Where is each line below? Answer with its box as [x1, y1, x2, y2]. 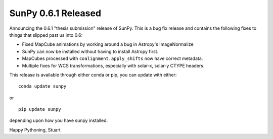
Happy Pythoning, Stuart [9, 126, 61, 133]
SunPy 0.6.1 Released [9, 8, 101, 19]
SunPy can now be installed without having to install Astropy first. [22, 48, 159, 54]
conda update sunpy [18, 84, 67, 89]
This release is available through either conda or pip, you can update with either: [9, 72, 177, 78]
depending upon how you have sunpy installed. [9, 117, 108, 123]
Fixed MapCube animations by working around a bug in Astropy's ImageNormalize [22, 41, 194, 47]
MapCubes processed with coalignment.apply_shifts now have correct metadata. [22, 55, 203, 61]
